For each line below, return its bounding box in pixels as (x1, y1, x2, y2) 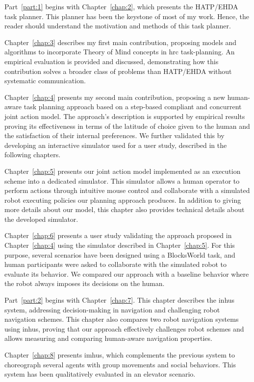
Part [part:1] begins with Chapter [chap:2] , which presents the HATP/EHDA (4, 1, 238, 11)
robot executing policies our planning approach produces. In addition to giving (4, 194, 241, 205)
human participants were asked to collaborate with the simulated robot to (4, 259, 227, 269)
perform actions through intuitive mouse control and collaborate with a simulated (4, 185, 250, 195)
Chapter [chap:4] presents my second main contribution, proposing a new (4, 92, 226, 102)
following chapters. (4, 149, 61, 160)
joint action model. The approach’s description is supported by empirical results (4, 111, 245, 121)
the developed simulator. (4, 214, 78, 224)
